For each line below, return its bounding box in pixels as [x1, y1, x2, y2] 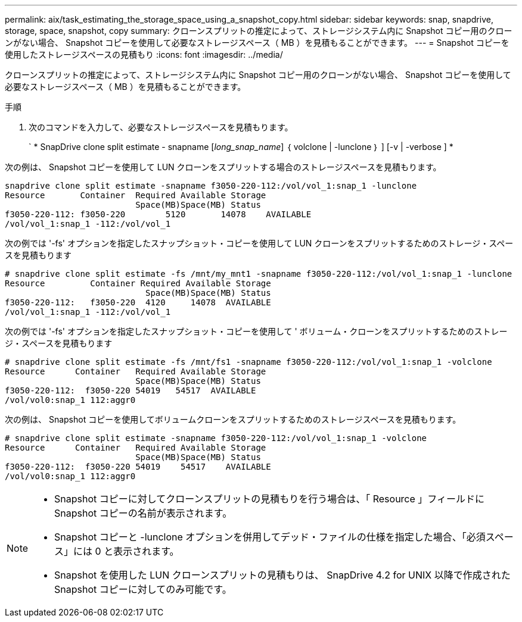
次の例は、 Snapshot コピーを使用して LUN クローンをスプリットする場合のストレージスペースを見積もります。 [5, 162, 442, 172]
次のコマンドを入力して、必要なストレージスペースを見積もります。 [29, 122, 293, 132]
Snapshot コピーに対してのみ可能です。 [54, 583, 232, 595]
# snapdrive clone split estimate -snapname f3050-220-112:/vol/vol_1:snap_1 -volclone [5, 433, 427, 443]
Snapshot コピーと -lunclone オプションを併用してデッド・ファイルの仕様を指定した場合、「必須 [54, 531, 486, 543]
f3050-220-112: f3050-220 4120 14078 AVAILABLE [5, 298, 271, 307]
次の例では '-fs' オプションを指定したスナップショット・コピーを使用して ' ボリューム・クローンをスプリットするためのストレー [5, 326, 508, 336]
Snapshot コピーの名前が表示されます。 [54, 507, 232, 519]
